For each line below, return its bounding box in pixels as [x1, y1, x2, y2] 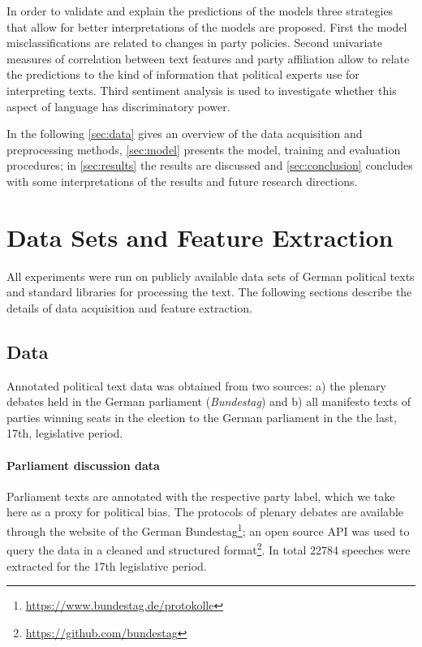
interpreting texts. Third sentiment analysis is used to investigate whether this [6, 81, 397, 98]
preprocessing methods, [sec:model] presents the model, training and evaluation [6, 140, 401, 157]
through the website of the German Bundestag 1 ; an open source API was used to [6, 520, 410, 539]
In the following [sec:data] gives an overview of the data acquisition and [6, 125, 363, 142]
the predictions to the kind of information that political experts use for [6, 66, 360, 83]
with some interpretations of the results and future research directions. [6, 172, 358, 189]
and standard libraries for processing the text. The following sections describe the [6, 283, 412, 300]
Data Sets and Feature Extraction [6, 220, 394, 253]
